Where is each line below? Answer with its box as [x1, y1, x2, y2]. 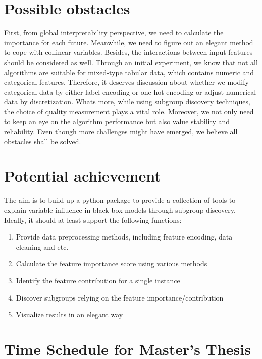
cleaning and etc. [16, 241, 69, 252]
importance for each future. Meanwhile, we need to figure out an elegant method [4, 37, 253, 47]
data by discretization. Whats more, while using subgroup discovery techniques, [4, 96, 250, 107]
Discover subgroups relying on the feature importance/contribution [16, 292, 224, 303]
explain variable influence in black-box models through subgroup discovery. [4, 204, 236, 215]
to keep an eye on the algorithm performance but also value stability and [4, 116, 230, 127]
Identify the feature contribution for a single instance [16, 275, 180, 285]
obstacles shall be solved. [4, 136, 81, 146]
